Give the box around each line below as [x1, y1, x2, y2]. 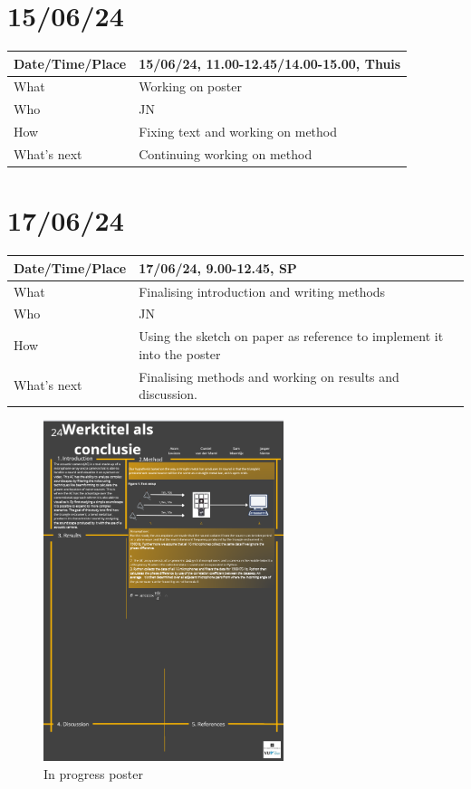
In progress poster [43, 764, 144, 783]
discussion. [139, 385, 197, 404]
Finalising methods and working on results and [139, 366, 399, 385]
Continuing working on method [139, 145, 312, 163]
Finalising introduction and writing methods [139, 281, 386, 300]
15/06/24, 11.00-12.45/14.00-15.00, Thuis [139, 53, 401, 72]
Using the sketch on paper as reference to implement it [139, 327, 444, 346]
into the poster [139, 344, 221, 363]
